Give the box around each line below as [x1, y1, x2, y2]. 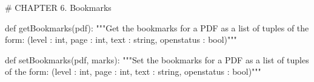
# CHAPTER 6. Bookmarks [5, 1, 112, 13]
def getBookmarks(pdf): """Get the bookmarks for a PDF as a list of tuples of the [5, 21, 309, 34]
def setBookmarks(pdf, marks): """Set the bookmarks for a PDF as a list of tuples [5, 53, 309, 66]
